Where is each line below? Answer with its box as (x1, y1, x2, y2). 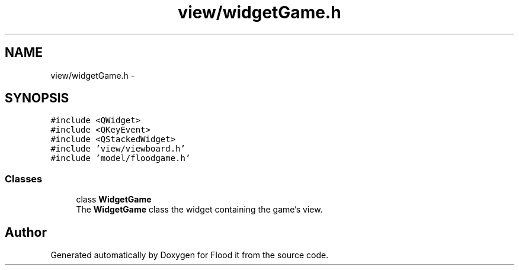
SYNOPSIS (5, 91, 69, 106)
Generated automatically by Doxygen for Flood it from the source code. (50, 250, 329, 261)
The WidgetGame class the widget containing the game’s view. (76, 204, 323, 215)
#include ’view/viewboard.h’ (50, 144, 185, 154)
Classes (5, 172, 43, 185)
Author (5, 224, 47, 240)
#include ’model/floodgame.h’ (50, 153, 191, 163)
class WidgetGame (76, 194, 152, 205)
